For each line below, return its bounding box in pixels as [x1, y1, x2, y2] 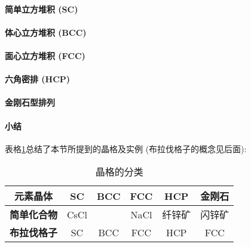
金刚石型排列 [5, 96, 55, 109]
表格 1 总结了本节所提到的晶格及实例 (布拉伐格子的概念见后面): [5, 142, 247, 155]
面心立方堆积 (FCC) [5, 49, 85, 61]
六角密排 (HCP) [5, 73, 71, 85]
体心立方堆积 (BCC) [5, 26, 87, 38]
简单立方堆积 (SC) [5, 2, 78, 15]
